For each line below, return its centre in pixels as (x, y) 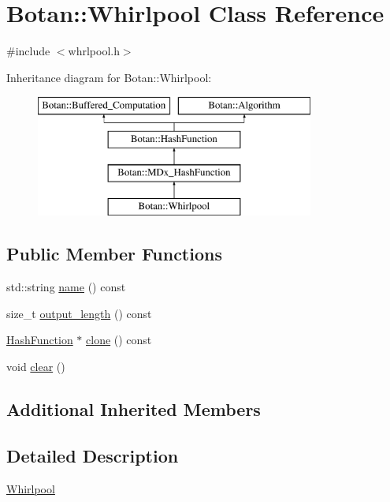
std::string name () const (66, 287)
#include (28, 51)
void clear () (36, 367)
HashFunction (40, 340)
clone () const (119, 340)
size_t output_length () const (79, 313)
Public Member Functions (114, 254)
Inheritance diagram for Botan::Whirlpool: (109, 77)
